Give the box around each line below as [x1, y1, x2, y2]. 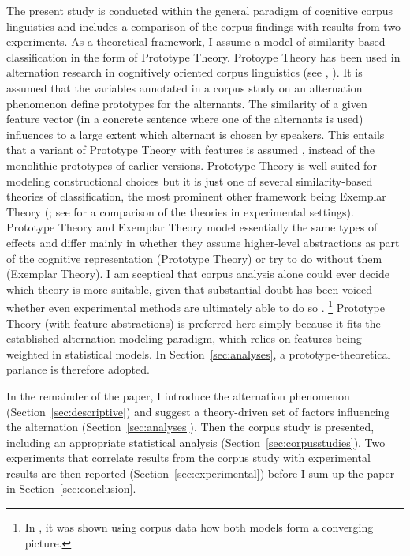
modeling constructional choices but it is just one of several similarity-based [6, 172, 373, 189]
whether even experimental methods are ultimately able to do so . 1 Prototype [6, 297, 386, 315]
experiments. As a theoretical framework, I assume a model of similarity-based [6, 33, 386, 50]
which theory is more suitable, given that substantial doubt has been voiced [6, 280, 373, 297]
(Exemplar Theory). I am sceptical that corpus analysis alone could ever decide [6, 265, 389, 282]
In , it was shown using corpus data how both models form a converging [24, 519, 374, 535]
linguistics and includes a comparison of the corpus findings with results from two [6, 17, 401, 34]
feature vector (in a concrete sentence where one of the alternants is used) [6, 111, 363, 127]
